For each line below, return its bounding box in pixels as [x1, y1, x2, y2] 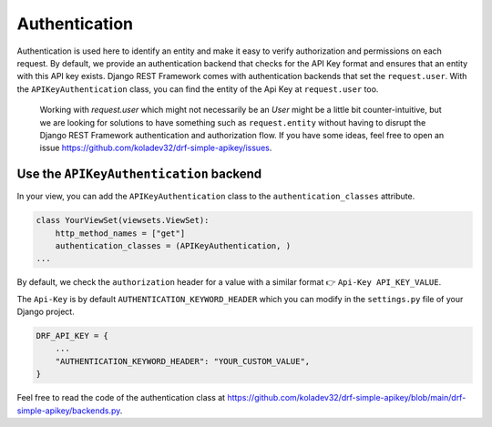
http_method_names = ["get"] [55, 228, 186, 239]
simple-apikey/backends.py [16, 405, 120, 416]
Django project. [16, 306, 75, 318]
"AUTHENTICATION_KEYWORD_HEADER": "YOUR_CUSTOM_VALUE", [55, 356, 311, 366]
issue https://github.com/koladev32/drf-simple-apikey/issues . [39, 142, 272, 154]
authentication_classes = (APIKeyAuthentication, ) [55, 240, 292, 250]
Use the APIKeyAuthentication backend [16, 167, 262, 182]
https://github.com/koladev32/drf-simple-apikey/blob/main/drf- [227, 392, 466, 403]
